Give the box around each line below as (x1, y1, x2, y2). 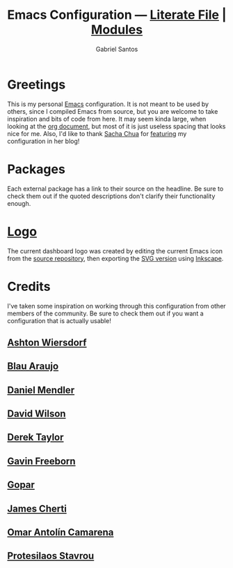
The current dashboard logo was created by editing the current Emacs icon (7, 246, 223, 255)
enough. (7, 199, 31, 207)
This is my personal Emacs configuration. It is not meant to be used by (7, 100, 209, 108)
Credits (7, 278, 51, 294)
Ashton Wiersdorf (7, 336, 87, 348)
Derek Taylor (7, 431, 64, 443)
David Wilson (7, 408, 66, 420)
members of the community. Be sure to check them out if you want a (7, 309, 204, 317)
